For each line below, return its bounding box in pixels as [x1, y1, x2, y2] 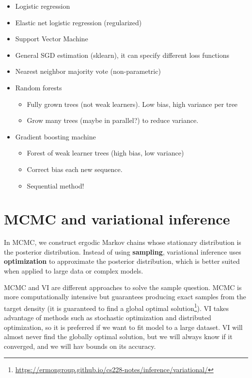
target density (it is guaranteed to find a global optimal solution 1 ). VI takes [4, 301, 229, 313]
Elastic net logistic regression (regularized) [15, 17, 142, 27]
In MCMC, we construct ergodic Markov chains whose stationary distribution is [4, 237, 241, 247]
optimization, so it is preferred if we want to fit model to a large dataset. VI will [4, 322, 243, 332]
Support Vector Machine [15, 34, 88, 44]
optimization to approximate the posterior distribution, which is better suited [4, 256, 240, 266]
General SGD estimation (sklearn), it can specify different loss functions [15, 50, 229, 60]
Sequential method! [27, 180, 84, 190]
